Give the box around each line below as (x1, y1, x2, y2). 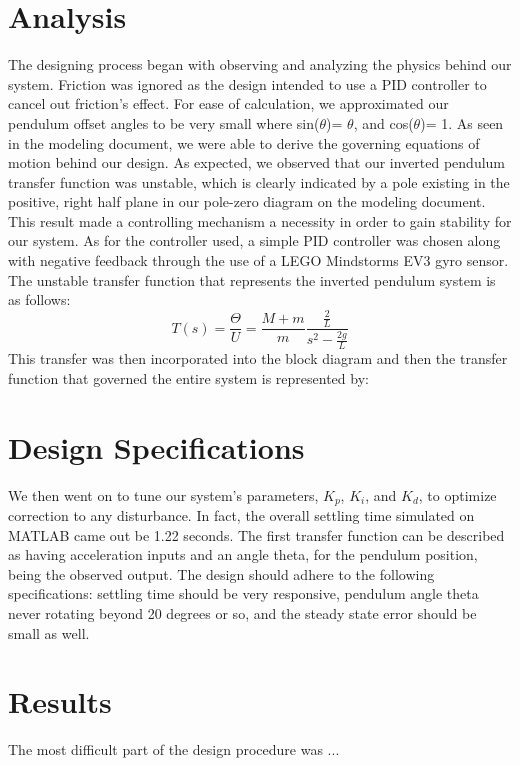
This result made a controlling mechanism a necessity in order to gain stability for (8, 210, 512, 231)
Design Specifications (8, 426, 305, 467)
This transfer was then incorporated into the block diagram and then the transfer (8, 348, 508, 369)
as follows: (8, 289, 71, 310)
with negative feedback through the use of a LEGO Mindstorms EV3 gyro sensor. (8, 250, 509, 271)
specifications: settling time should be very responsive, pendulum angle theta (8, 583, 479, 604)
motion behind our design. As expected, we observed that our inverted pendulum (8, 152, 506, 173)
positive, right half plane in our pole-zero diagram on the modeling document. (8, 191, 486, 212)
